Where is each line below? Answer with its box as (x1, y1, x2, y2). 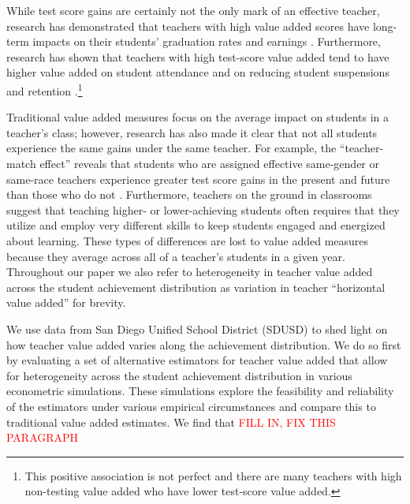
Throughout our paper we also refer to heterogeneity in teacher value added (6, 263, 373, 280)
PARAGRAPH (6, 429, 79, 446)
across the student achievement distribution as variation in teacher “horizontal (6, 278, 386, 295)
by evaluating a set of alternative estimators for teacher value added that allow (6, 352, 388, 368)
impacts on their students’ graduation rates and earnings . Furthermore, (32, 33, 381, 50)
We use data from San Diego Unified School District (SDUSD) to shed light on (6, 320, 388, 337)
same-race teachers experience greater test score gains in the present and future (6, 170, 390, 187)
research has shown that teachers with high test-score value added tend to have (6, 48, 389, 65)
